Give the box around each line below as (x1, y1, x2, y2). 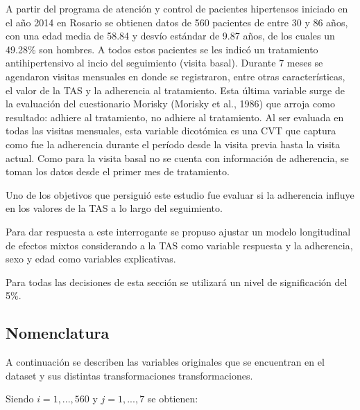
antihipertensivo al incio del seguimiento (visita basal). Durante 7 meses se (6, 55, 323, 70)
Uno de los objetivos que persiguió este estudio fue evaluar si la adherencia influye (6, 187, 354, 202)
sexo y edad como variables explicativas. (6, 251, 176, 266)
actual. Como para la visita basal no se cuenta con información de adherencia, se (6, 150, 349, 165)
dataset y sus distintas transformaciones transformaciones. (6, 368, 253, 382)
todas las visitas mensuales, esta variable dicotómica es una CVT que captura (6, 123, 336, 138)
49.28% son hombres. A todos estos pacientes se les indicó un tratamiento (6, 42, 318, 56)
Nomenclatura (6, 322, 110, 344)
